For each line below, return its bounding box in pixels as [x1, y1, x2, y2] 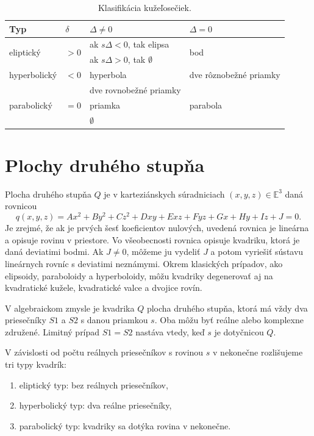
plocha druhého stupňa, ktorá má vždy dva [146, 301, 308, 314]
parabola [189, 98, 223, 111]
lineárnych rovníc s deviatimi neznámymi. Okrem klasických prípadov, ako [5, 257, 283, 270]
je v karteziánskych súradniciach [104, 187, 225, 200]
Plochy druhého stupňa [5, 152, 205, 177]
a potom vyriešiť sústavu [210, 245, 304, 258]
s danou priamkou [80, 313, 148, 326]
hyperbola [89, 68, 127, 81]
